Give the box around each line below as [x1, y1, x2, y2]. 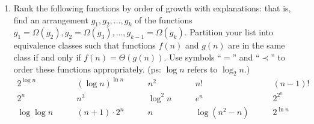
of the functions [135, 13, 192, 26]
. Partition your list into [184, 26, 274, 38]
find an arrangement [13, 13, 88, 26]
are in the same [228, 39, 285, 52]
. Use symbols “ [164, 50, 221, 63]
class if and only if [13, 50, 81, 63]
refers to [187, 62, 218, 75]
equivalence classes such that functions [13, 39, 156, 52]
